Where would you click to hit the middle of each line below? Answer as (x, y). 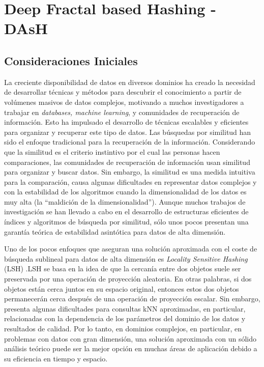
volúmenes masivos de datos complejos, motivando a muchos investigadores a (124, 102)
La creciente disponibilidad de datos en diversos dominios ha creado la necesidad (130, 82)
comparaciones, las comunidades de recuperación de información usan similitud (127, 162)
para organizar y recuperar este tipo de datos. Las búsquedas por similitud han (128, 132)
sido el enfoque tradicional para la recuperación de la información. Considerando (130, 142)
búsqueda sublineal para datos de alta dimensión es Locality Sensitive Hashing (126, 258)
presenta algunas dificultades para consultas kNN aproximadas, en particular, (125, 308)
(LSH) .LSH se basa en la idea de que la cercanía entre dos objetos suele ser (123, 269)
